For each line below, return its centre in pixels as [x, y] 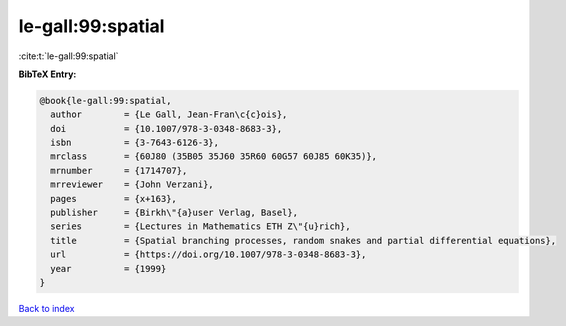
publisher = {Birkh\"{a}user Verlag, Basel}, [174, 213]
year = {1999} [108, 268]
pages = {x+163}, [113, 198]
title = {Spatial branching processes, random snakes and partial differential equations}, [303, 240]
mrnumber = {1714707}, [119, 170]
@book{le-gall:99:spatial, [105, 100]
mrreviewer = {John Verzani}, [132, 184]
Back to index [46, 308]
